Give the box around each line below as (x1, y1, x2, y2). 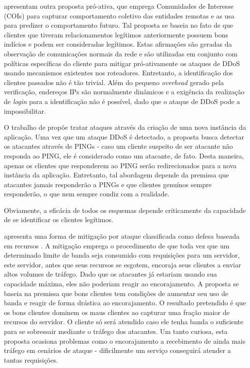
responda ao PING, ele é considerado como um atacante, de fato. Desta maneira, (4, 150, 244, 160)
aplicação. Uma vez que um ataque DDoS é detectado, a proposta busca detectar (4, 131, 245, 141)
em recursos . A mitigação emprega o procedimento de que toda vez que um (4, 240, 230, 250)
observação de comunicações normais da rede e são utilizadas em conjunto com (4, 48, 238, 58)
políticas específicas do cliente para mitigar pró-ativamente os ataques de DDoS (4, 58, 240, 68)
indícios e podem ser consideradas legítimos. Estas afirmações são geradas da (4, 39, 232, 49)
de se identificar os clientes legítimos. (4, 214, 113, 225)
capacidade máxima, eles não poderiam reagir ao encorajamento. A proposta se (4, 279, 239, 289)
